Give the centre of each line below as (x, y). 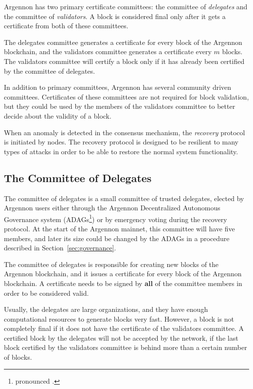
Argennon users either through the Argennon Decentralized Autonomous (112, 208)
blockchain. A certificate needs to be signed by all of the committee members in (123, 283)
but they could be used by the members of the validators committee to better (120, 106)
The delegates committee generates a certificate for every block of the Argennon (123, 42)
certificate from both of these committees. (66, 26)
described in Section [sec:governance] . (60, 248)
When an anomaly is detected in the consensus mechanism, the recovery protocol (125, 132)
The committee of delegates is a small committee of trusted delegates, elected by (124, 198)
